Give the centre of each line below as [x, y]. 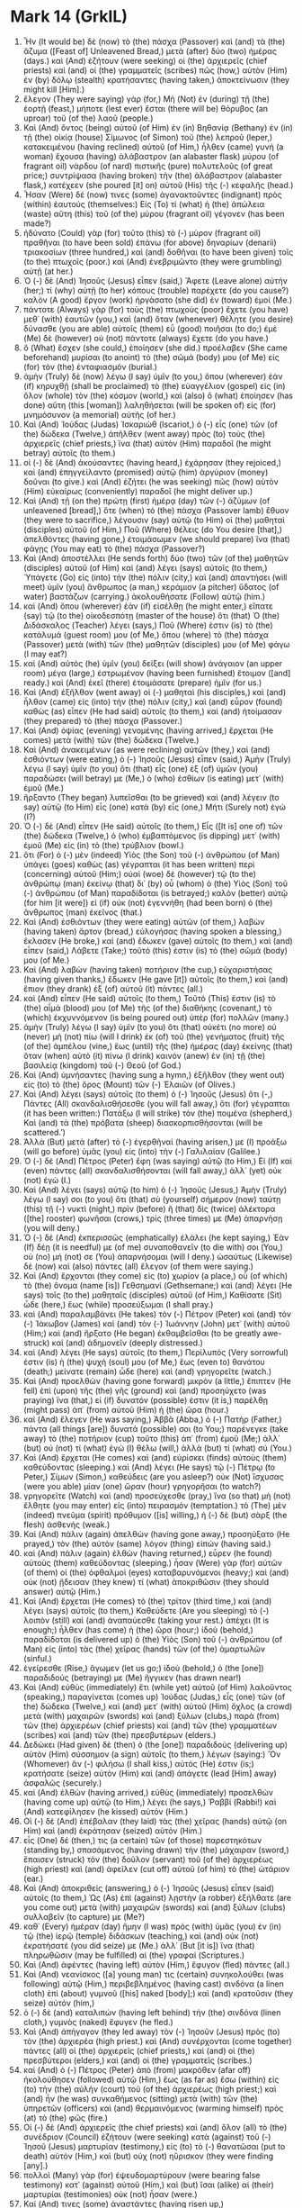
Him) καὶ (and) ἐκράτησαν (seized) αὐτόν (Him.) [113, 1831]
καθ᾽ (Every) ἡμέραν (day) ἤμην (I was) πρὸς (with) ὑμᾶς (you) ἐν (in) [152, 1926]
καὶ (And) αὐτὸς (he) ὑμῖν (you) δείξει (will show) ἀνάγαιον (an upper [153, 663]
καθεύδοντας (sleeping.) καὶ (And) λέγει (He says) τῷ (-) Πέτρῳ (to [149, 1467]
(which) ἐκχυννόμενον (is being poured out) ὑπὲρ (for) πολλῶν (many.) [156, 1017]
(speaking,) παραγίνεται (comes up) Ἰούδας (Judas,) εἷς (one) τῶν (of [154, 1697]
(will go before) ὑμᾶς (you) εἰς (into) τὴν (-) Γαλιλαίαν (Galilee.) [142, 1151]
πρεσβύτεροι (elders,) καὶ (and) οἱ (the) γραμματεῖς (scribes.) [138, 2060]
